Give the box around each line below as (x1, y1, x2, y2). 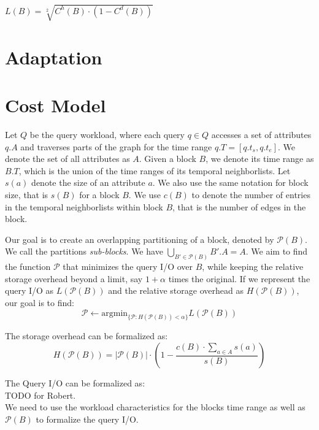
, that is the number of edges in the (172, 200, 306, 213)
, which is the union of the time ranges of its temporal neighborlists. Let (18, 164, 291, 177)
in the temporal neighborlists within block (5, 200, 163, 213)
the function (5, 260, 51, 273)
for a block (79, 188, 120, 201)
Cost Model (5, 93, 106, 118)
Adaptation (5, 44, 102, 69)
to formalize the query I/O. (36, 412, 139, 425)
